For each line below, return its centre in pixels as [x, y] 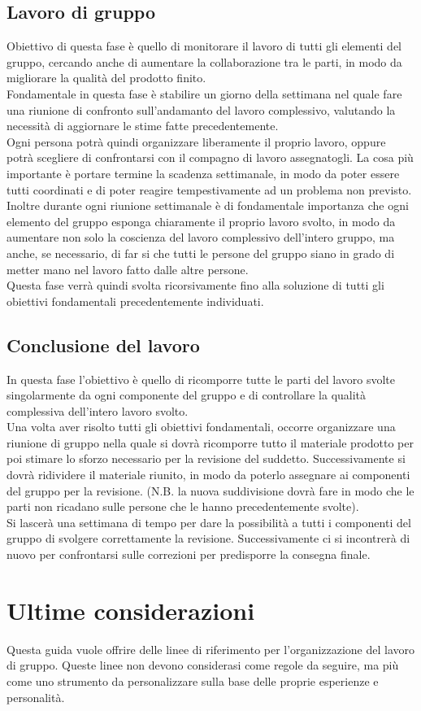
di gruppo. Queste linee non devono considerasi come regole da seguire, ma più [203, 665]
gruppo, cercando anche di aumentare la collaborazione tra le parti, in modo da [204, 61]
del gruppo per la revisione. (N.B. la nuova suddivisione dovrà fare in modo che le [210, 490]
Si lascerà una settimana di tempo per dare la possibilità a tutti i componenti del [209, 522]
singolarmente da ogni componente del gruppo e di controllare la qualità [187, 395]
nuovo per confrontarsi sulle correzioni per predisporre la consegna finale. [189, 554]
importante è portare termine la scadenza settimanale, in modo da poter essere [203, 173]
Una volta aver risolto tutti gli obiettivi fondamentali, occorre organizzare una [201, 427]
